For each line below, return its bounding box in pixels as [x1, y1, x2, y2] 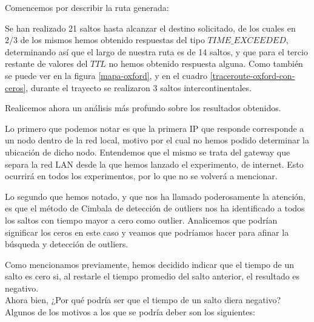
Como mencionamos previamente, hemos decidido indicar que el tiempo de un [5, 258, 294, 270]
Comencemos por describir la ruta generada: [5, 1, 169, 13]
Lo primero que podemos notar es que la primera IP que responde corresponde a [5, 122, 304, 134]
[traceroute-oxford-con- [210, 69, 295, 81]
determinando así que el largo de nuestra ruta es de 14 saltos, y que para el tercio [5, 45, 308, 58]
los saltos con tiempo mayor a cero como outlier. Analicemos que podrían [5, 213, 278, 226]
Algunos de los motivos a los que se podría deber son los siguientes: [5, 306, 255, 318]
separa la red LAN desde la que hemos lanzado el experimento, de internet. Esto [5, 157, 304, 170]
